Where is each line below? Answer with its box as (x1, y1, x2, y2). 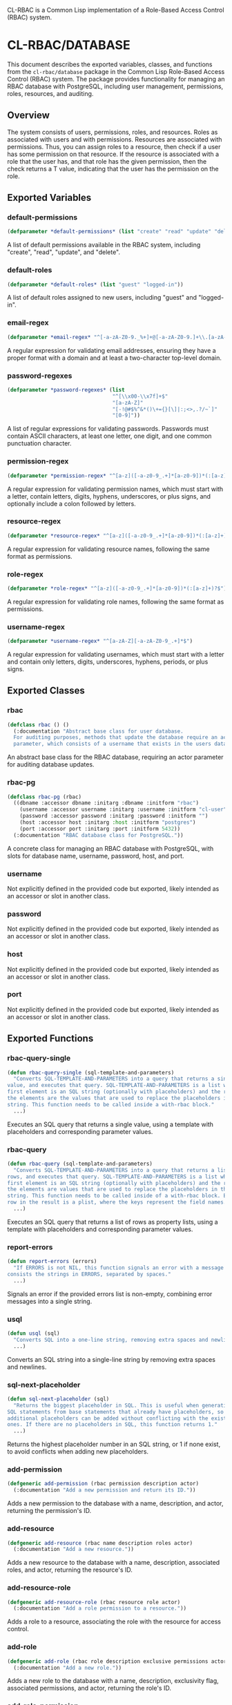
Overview (7, 110, 50, 122)
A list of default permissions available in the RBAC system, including (7, 241, 201, 249)
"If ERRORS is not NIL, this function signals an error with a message (13, 1264, 224, 1271)
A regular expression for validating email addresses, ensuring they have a (7, 346, 216, 354)
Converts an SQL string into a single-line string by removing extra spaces (7, 1355, 216, 1363)
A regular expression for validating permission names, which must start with (7, 485, 224, 493)
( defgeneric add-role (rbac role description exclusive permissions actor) (7, 1657, 230, 1665)
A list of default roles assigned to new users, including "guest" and (7, 293, 197, 302)
